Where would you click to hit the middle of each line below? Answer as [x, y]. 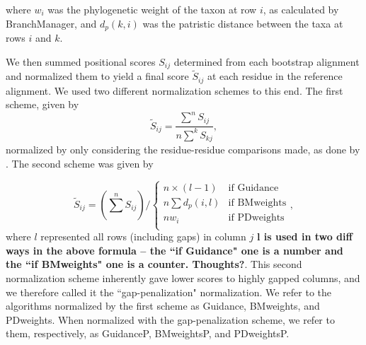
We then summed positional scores [81, 61]
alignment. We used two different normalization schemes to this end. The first [175, 90]
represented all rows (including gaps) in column [143, 236]
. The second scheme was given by [80, 164]
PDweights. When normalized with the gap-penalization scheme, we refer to [170, 319]
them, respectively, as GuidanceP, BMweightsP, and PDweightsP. [148, 333]
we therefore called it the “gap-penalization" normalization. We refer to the [169, 292]
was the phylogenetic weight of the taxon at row [152, 9]
